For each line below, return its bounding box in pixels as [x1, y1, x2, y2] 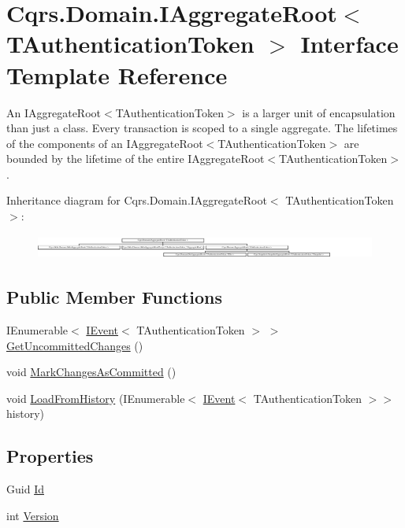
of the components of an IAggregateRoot [6, 135, 203, 151]
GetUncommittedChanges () [6, 337, 143, 353]
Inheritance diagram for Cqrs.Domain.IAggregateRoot [6, 192, 267, 209]
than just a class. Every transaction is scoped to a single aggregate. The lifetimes [6, 120, 398, 136]
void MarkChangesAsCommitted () [6, 364, 176, 380]
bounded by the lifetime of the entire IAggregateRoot [6, 150, 265, 167]
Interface [300, 28, 399, 60]
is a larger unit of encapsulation [242, 104, 396, 120]
